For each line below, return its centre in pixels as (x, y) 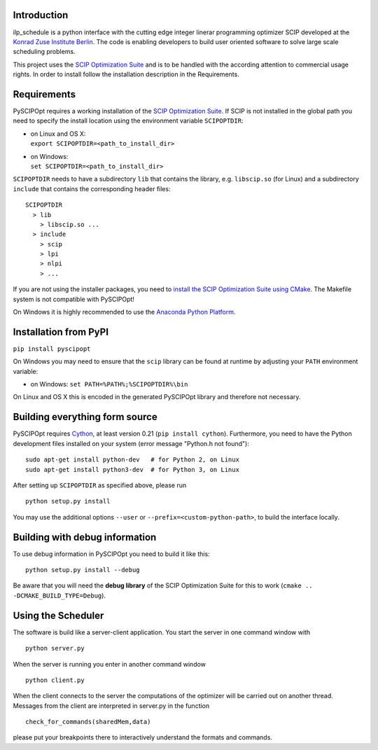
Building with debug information (85, 537)
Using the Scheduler (58, 615)
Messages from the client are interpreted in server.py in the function (111, 706)
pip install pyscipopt (52, 349)
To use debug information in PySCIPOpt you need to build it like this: (111, 554)
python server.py (55, 648)
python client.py (55, 680)
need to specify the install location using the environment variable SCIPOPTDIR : (128, 121)
